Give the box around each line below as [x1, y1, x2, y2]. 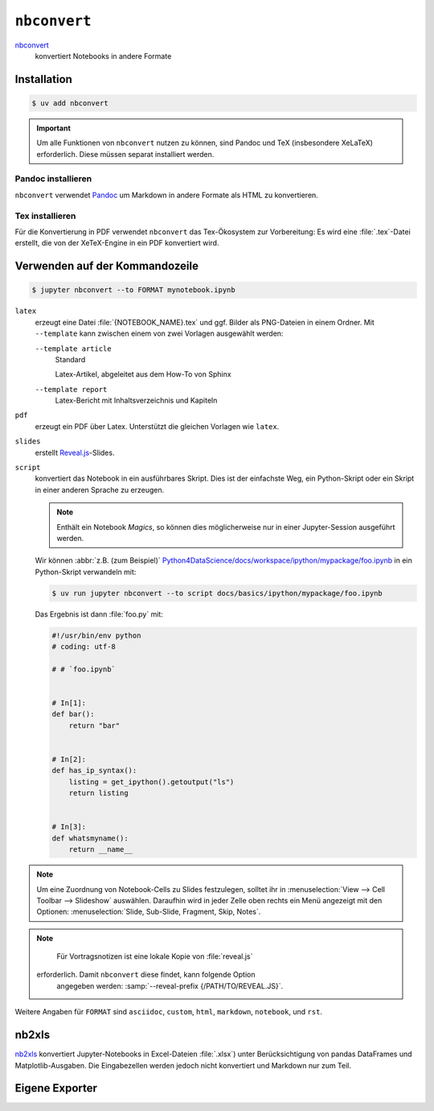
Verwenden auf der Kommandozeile [14, 259, 199, 273]
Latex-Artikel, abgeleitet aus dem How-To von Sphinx [55, 370, 232, 379]
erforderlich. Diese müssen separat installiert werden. [36, 149, 215, 159]
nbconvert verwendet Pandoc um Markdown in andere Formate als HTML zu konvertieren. [14, 190, 319, 200]
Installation [14, 72, 72, 86]
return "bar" [68, 721, 121, 730]
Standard [55, 354, 86, 364]
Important [36, 123, 72, 133]
